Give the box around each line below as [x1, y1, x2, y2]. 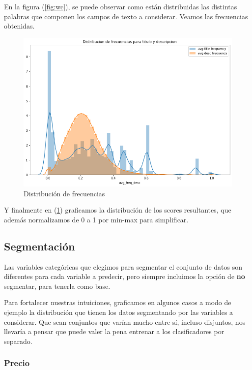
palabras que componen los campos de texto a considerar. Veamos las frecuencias [4, 11, 248, 21]
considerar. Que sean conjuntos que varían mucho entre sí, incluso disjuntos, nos [4, 316, 246, 327]
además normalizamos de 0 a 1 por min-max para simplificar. [4, 214, 189, 224]
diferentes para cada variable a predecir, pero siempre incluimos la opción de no [4, 271, 245, 281]
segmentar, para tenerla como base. [4, 280, 111, 291]
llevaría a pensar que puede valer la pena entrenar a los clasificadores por [4, 326, 224, 337]
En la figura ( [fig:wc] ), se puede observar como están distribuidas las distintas [4, 1, 237, 11]
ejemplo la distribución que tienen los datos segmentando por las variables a [4, 307, 233, 317]
